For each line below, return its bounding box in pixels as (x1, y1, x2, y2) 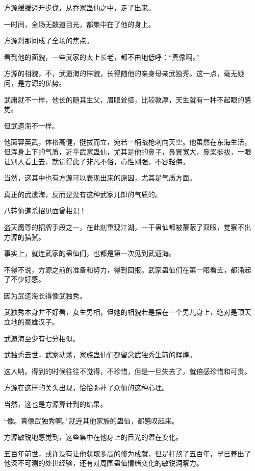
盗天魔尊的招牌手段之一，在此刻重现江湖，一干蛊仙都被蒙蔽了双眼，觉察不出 (4, 222, 251, 232)
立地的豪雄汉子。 (4, 317, 59, 327)
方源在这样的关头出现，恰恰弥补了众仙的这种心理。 (4, 382, 169, 393)
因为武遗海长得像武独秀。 (4, 290, 86, 300)
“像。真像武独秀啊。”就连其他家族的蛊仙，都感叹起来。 (4, 415, 179, 425)
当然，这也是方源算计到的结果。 (4, 399, 107, 409)
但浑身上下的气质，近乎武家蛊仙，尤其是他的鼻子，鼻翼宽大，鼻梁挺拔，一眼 (4, 146, 251, 156)
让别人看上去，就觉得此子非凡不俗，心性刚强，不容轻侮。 (4, 156, 189, 166)
